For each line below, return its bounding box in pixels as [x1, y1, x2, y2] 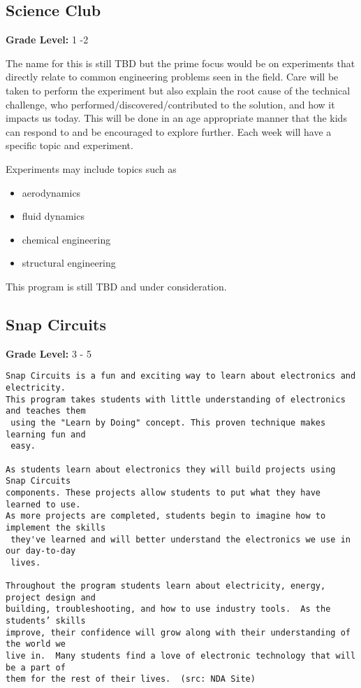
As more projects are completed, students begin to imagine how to [6, 511, 326, 521]
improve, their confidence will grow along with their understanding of [6, 627, 351, 638]
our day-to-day [6, 546, 76, 556]
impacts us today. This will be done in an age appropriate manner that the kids [6, 111, 347, 125]
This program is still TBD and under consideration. [6, 279, 227, 293]
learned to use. [6, 499, 81, 510]
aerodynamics [22, 185, 81, 199]
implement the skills [6, 522, 106, 533]
